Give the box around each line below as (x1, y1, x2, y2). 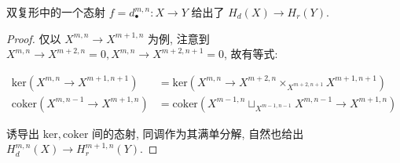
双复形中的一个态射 (6, 4, 105, 20)
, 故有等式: (223, 45, 278, 62)
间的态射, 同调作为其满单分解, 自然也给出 (92, 125, 304, 141)
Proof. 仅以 (6, 30, 61, 46)
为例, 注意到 (148, 30, 210, 46)
